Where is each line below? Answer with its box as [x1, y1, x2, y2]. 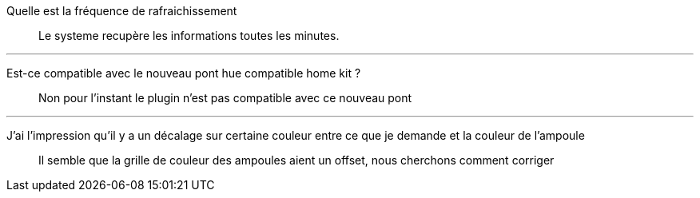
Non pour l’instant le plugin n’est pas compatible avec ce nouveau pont [38, 91, 412, 105]
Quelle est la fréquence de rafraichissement [6, 4, 237, 18]
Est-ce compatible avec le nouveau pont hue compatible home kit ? [6, 66, 361, 80]
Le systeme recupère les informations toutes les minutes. [38, 29, 340, 42]
